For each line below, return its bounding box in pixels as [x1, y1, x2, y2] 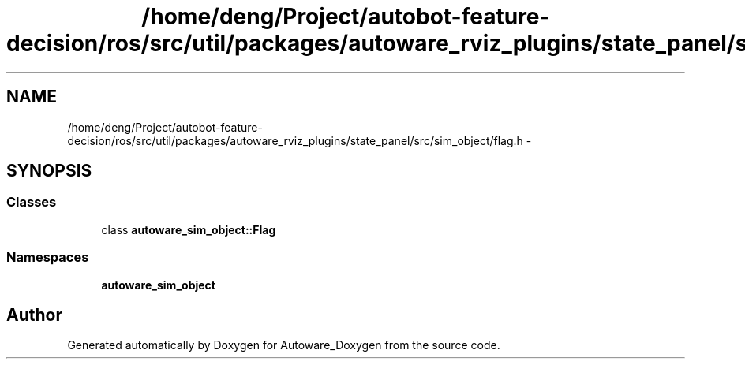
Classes [6, 194, 57, 210]
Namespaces [6, 249, 89, 266]
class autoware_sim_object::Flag [101, 222, 276, 237]
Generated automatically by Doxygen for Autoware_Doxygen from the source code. [67, 338, 500, 352]
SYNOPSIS [6, 161, 92, 181]
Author [6, 304, 62, 325]
